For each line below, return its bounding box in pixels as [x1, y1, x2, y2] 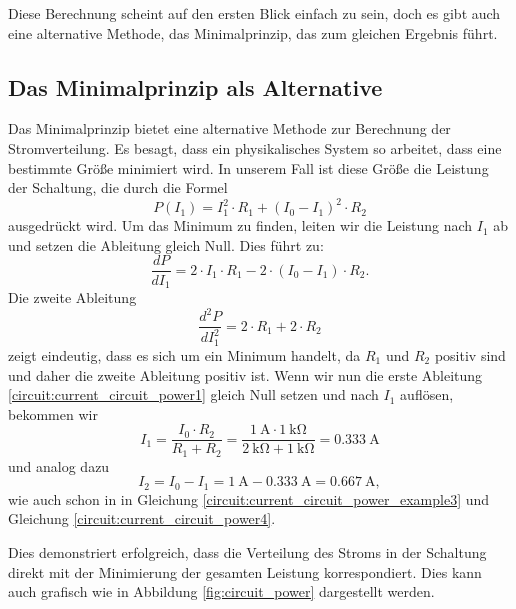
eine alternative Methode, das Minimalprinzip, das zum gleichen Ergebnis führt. [8, 22, 498, 43]
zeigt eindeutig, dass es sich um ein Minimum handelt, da [8, 344, 361, 365]
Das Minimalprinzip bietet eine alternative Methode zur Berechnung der [8, 118, 451, 139]
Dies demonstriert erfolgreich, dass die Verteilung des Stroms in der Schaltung [8, 542, 487, 563]
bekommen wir [8, 403, 98, 424]
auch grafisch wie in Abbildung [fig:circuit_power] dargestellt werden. [8, 581, 435, 602]
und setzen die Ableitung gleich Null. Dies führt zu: [8, 234, 324, 255]
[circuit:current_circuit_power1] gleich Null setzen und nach [8, 384, 379, 405]
